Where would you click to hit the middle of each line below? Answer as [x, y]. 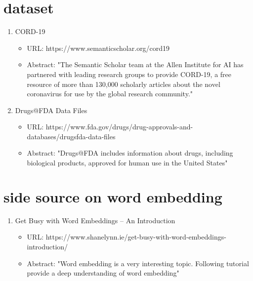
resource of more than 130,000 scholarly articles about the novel [124, 84]
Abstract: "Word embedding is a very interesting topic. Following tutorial [138, 263]
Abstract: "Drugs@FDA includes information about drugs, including [130, 153]
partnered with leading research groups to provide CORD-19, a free [129, 74]
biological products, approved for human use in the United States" [127, 163]
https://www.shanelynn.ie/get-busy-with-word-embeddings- [136, 237]
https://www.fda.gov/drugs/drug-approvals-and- [119, 127]
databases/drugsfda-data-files [71, 136]
